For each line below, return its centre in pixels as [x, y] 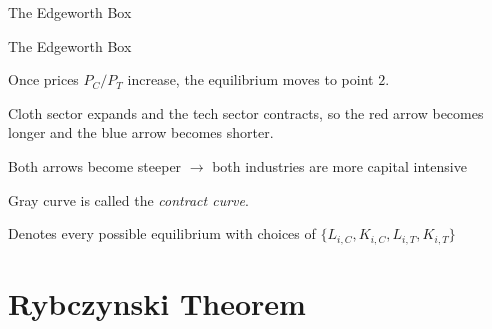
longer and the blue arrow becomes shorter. [141, 132]
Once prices [43, 79]
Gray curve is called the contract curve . [128, 199]
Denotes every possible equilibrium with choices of [162, 233]
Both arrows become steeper [95, 165]
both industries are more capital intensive [339, 165]
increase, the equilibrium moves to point [250, 79]
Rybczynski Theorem [157, 302]
